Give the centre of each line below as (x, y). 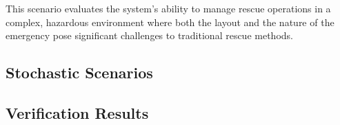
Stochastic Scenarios (79, 72)
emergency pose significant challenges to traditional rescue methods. (149, 35)
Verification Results (77, 112)
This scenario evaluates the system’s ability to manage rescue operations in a (168, 8)
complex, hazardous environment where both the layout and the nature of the (170, 22)
